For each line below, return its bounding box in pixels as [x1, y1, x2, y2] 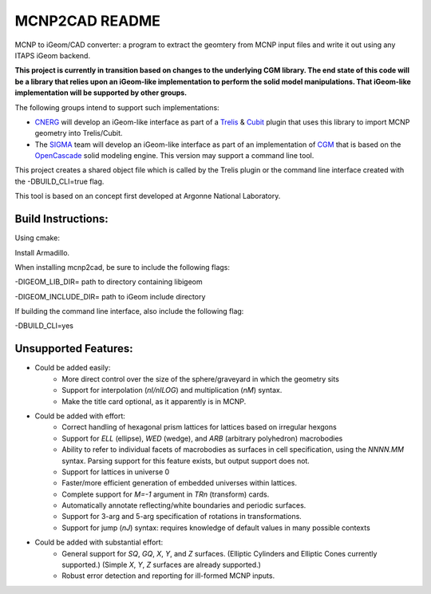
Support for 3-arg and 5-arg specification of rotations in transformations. [61, 512, 302, 521]
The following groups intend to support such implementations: [14, 102, 219, 112]
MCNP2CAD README [14, 12, 161, 30]
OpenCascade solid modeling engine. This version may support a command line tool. [34, 151, 314, 160]
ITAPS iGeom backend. [14, 50, 91, 60]
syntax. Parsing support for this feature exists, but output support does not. [61, 456, 310, 465]
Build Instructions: [14, 212, 109, 226]
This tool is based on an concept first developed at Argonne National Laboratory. [14, 192, 281, 201]
